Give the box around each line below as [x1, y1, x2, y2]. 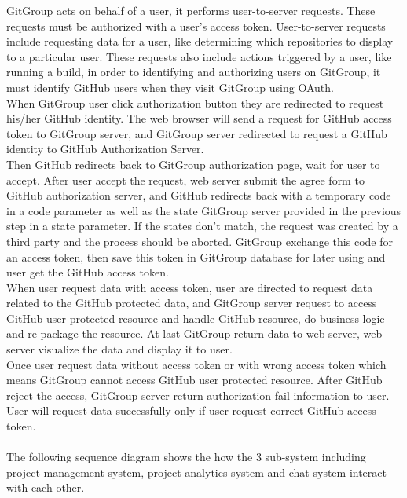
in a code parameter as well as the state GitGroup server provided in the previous [6, 202, 401, 218]
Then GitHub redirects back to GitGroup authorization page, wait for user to [6, 156, 380, 172]
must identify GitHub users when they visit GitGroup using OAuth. [6, 79, 334, 95]
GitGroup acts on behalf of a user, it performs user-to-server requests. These [6, 2, 376, 18]
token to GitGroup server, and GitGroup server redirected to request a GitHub [6, 125, 387, 141]
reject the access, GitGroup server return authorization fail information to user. [6, 386, 390, 403]
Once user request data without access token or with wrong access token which [6, 356, 387, 372]
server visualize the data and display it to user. [6, 341, 233, 357]
